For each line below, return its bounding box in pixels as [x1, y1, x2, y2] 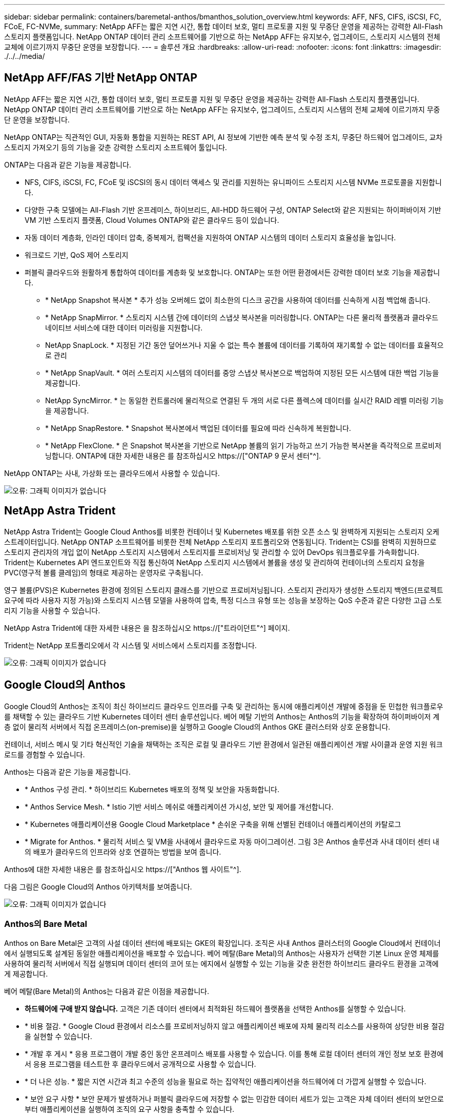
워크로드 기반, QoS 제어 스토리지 [25, 250, 129, 259]
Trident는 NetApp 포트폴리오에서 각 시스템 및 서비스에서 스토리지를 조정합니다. [4, 640, 257, 650]
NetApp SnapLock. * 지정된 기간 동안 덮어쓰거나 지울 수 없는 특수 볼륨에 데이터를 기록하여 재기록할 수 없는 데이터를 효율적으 [45, 340, 444, 349]
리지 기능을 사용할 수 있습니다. [4, 606, 100, 615]
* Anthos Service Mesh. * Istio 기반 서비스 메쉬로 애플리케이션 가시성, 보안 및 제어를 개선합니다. [25, 802, 334, 811]
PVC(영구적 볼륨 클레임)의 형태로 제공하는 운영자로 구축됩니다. [4, 568, 203, 577]
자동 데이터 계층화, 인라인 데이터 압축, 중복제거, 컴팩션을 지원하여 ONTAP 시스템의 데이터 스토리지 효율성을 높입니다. [25, 233, 396, 242]
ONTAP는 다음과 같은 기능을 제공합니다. [4, 160, 131, 169]
